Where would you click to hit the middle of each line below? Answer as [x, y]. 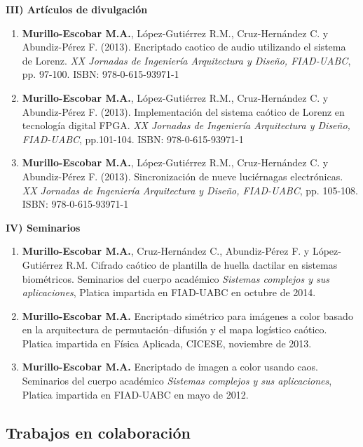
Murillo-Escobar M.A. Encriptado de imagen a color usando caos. [170, 367]
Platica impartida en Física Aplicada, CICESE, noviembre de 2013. [167, 343]
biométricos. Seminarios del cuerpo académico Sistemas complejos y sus [176, 278]
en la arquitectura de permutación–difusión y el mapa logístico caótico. [174, 329]
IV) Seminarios [43, 227]
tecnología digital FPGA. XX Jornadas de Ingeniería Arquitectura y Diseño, [186, 125]
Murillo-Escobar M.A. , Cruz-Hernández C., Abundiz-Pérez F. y [166, 251]
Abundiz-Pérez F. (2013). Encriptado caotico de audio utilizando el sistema [184, 47]
